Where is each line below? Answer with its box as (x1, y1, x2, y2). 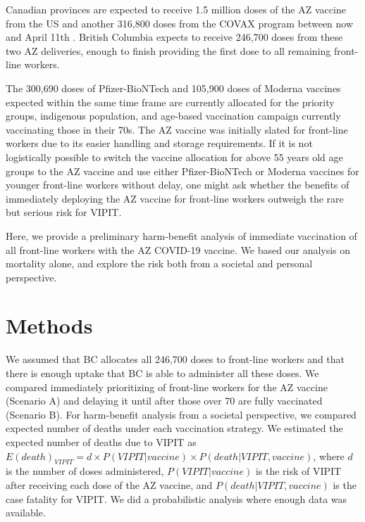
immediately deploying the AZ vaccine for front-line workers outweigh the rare (6, 191, 344, 205)
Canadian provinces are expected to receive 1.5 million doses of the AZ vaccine (6, 2, 346, 16)
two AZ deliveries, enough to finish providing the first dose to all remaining (6, 43, 331, 58)
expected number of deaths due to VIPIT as (6, 434, 197, 449)
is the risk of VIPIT (255, 464, 342, 478)
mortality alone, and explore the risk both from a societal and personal (6, 256, 313, 271)
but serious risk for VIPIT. (6, 205, 122, 219)
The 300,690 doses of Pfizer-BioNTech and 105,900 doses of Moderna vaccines (6, 80, 341, 95)
